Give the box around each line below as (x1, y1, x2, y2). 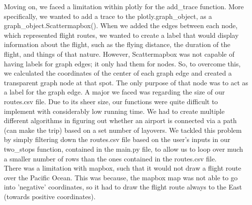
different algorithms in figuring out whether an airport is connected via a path (4, 115, 237, 126)
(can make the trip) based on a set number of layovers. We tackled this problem (4, 125, 242, 135)
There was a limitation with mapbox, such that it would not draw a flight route (4, 163, 241, 173)
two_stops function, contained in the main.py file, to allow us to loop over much (4, 143, 243, 154)
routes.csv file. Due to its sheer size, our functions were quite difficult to (4, 96, 218, 106)
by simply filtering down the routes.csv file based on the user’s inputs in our (4, 134, 231, 144)
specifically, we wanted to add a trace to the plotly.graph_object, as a (4, 11, 212, 21)
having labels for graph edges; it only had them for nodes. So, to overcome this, (4, 58, 241, 68)
